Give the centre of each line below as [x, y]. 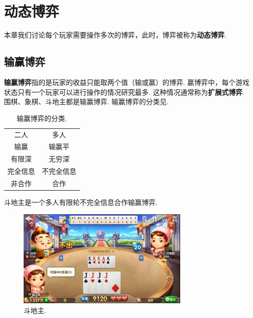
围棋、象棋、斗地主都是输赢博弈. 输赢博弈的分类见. [86, 101]
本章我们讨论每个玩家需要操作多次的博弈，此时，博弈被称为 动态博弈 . [115, 35]
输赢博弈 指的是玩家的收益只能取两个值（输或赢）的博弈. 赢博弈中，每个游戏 [127, 82]
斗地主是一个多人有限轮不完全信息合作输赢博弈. [81, 202]
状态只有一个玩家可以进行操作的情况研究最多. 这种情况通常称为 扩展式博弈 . [124, 92]
